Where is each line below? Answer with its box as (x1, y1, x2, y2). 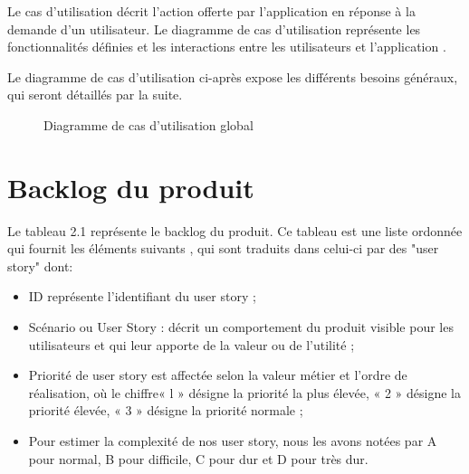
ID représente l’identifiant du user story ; (28, 287, 256, 306)
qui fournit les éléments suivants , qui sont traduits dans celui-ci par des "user (7, 239, 439, 258)
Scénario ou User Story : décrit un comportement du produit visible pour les (28, 318, 454, 337)
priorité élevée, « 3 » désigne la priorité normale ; (28, 401, 303, 420)
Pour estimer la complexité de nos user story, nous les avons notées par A (28, 431, 437, 450)
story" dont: (7, 256, 73, 275)
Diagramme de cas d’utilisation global (43, 115, 254, 134)
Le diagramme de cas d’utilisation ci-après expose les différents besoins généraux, (7, 67, 458, 86)
